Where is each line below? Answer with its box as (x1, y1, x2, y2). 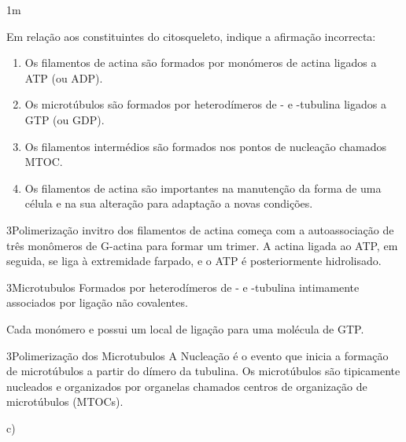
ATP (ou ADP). (24, 69, 103, 86)
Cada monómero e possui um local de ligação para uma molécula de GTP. (6, 320, 364, 337)
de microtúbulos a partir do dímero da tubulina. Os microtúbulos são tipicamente (6, 363, 400, 379)
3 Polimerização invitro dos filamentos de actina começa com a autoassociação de (6, 221, 394, 238)
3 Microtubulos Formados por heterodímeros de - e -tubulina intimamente (6, 278, 360, 295)
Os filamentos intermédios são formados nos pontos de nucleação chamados (24, 138, 386, 154)
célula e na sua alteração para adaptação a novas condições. (24, 195, 313, 212)
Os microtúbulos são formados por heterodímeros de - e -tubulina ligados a (24, 96, 386, 112)
